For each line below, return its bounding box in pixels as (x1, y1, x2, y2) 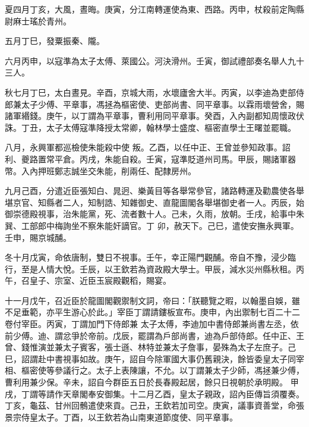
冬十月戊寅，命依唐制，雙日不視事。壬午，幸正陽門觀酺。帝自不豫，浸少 (5, 251, 288, 263)
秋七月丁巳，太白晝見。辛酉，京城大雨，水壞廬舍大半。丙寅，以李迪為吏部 (5, 86, 296, 98)
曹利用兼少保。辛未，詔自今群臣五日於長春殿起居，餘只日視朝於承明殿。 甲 (5, 376, 299, 388)
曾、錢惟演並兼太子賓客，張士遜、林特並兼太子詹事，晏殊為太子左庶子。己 (5, 341, 296, 353)
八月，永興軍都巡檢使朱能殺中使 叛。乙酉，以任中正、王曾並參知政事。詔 (5, 141, 291, 153)
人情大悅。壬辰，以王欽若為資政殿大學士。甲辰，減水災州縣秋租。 (37, 262, 296, 275)
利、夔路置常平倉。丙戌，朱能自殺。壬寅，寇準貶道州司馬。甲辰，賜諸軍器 (5, 152, 296, 165)
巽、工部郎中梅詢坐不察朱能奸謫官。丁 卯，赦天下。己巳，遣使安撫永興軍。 (5, 219, 299, 231)
